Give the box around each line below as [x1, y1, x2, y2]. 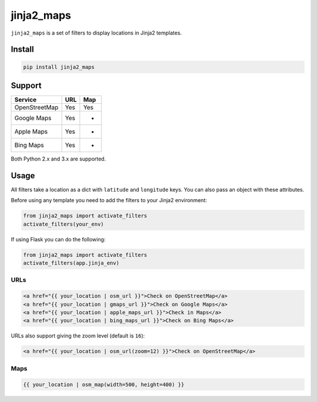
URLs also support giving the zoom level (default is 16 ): [11, 332, 145, 339]
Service [14, 96, 37, 104]
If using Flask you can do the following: [11, 236, 106, 243]
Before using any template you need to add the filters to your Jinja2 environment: [11, 197, 207, 204]
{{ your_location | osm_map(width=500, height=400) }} [23, 381, 184, 388]
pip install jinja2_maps [23, 63, 95, 70]
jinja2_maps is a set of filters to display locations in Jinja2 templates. [11, 29, 182, 36]
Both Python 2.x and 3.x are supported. [11, 155, 106, 162]
